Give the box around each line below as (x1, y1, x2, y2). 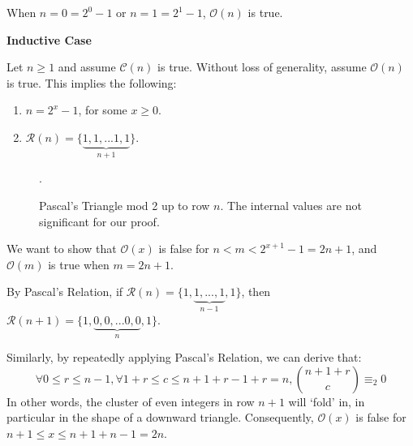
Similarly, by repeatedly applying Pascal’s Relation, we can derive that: (6, 349, 362, 366)
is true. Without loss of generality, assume (157, 58, 367, 75)
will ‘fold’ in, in (288, 392, 365, 410)
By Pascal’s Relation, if (6, 283, 123, 300)
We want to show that (6, 240, 117, 257)
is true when (48, 255, 110, 272)
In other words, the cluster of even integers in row (6, 392, 255, 410)
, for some (78, 101, 127, 118)
